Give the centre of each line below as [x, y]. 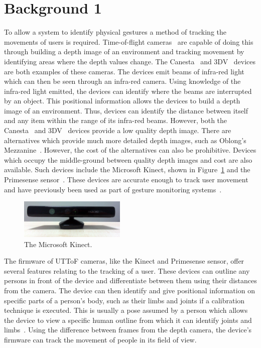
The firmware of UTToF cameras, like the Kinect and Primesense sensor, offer [124, 261]
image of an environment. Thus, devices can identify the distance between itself [126, 110]
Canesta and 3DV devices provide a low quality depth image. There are [118, 130]
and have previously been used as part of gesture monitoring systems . [113, 189]
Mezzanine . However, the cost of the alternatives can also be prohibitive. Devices [130, 150]
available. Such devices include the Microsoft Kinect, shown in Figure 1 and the [127, 169]
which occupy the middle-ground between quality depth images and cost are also [128, 159]
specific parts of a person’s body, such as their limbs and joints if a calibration [124, 300]
